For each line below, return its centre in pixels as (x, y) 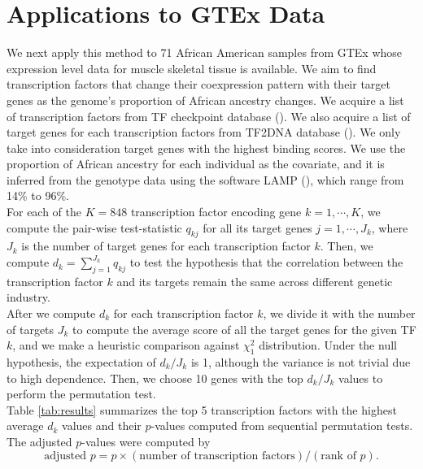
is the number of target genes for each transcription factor (166, 246)
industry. (28, 297)
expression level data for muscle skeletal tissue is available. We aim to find (192, 68)
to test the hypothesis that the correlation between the (266, 262)
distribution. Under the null (328, 345)
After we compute (51, 313)
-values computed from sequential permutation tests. (282, 426)
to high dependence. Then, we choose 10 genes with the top (155, 378)
